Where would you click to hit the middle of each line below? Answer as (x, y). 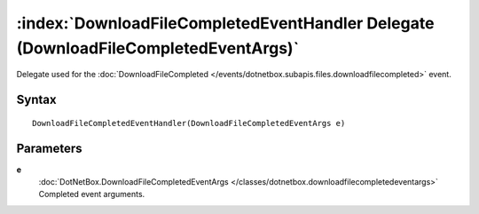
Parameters (49, 148)
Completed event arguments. (92, 194)
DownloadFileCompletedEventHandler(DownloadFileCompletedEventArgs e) (189, 123)
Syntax (36, 100)
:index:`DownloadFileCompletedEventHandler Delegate (225, 23)
